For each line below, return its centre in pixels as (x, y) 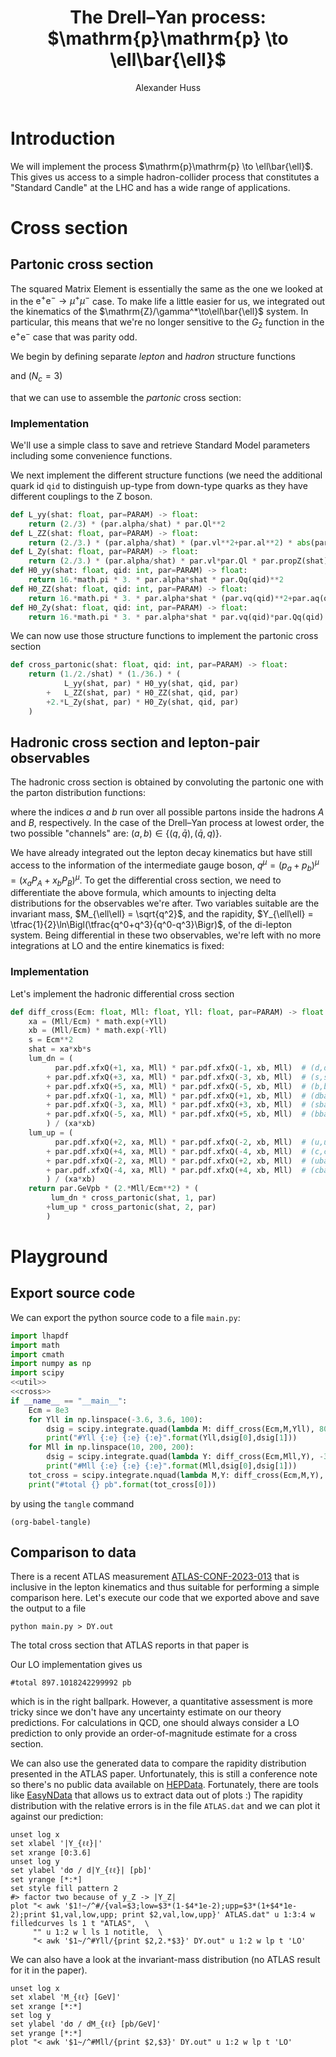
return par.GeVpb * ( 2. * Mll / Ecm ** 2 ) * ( (113, 1189)
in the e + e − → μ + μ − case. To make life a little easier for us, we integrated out (168, 300)
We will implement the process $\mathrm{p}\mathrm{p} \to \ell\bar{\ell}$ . (162, 166)
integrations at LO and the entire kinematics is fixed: (117, 946)
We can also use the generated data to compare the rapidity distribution (158, 1763)
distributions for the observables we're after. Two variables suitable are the (165, 903)
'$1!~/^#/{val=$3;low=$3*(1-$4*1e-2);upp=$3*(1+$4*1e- (180, 1906)
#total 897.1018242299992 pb (71, 1683)
